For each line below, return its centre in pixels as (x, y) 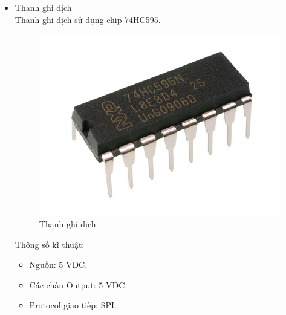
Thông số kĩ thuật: (50, 244)
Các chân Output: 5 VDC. (78, 284)
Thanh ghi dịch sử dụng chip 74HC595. (88, 19)
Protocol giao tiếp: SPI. (73, 305)
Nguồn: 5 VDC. (58, 265)
